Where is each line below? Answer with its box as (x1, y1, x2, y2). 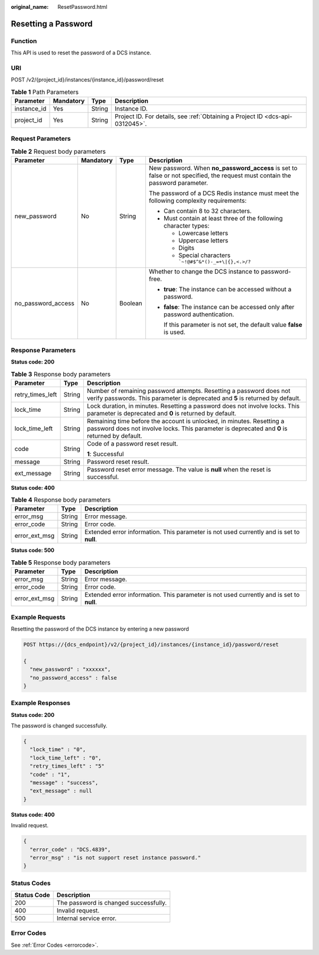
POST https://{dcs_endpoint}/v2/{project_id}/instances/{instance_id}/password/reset (23, 641, 279, 648)
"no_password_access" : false (30, 674, 118, 681)
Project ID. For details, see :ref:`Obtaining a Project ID (114, 112, 263, 121)
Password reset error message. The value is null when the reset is (86, 465, 271, 473)
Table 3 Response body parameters (11, 370, 111, 378)
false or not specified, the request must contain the (148, 171, 292, 180)
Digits (178, 244, 195, 252)
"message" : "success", (30, 779, 99, 786)
